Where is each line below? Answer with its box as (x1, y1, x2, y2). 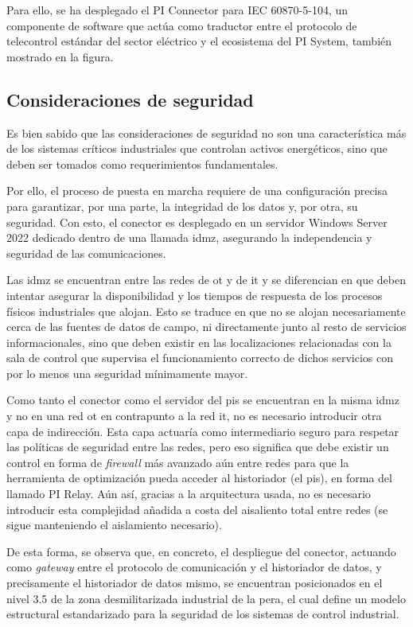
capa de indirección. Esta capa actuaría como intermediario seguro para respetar (6, 423, 399, 439)
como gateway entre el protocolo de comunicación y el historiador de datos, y (6, 559, 382, 575)
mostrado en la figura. (6, 48, 114, 64)
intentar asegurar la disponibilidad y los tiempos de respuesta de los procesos (6, 286, 383, 303)
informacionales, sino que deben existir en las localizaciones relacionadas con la (6, 333, 392, 350)
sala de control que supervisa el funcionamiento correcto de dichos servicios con (6, 349, 393, 366)
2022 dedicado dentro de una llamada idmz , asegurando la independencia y (6, 229, 372, 246)
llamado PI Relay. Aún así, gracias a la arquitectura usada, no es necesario (6, 485, 371, 502)
